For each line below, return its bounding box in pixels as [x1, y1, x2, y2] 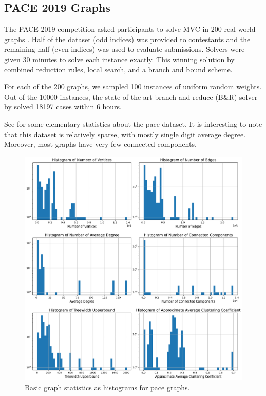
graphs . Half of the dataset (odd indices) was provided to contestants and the [4, 33, 251, 44]
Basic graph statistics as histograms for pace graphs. [25, 382, 190, 392]
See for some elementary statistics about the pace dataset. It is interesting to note [4, 118, 262, 129]
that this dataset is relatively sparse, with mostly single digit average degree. [4, 128, 246, 139]
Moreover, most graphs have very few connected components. [4, 139, 197, 149]
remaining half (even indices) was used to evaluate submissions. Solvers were [4, 44, 245, 54]
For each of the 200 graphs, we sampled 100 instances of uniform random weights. [4, 81, 262, 92]
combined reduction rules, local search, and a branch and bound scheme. [4, 64, 233, 74]
